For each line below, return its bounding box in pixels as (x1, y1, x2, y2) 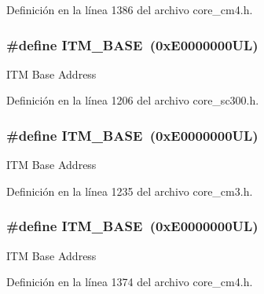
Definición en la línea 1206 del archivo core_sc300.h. (6, 92, 259, 108)
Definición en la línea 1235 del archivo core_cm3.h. (6, 182, 253, 199)
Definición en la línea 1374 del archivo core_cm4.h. (6, 274, 253, 290)
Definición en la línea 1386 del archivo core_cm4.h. (6, 2, 253, 17)
